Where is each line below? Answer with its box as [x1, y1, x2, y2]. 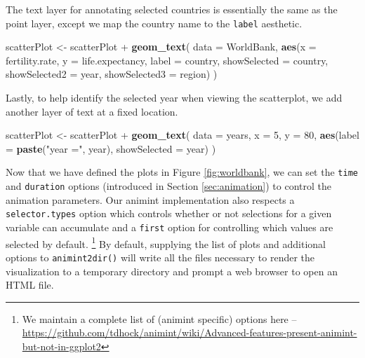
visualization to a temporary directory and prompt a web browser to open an [6, 263, 338, 278]
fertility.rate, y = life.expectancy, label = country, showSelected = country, [6, 53, 328, 67]
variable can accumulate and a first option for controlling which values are [6, 219, 333, 234]
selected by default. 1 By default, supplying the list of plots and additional [6, 234, 326, 251]
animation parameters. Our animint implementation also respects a [6, 192, 295, 207]
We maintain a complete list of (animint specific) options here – [22, 311, 297, 326]
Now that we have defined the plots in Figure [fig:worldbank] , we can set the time [6, 165, 358, 179]
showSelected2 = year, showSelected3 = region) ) [6, 67, 218, 81]
